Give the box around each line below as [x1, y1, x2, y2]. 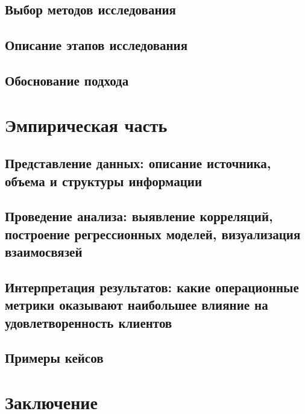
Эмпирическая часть [5, 112, 168, 137]
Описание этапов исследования [5, 36, 188, 54]
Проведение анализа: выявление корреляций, [5, 207, 273, 225]
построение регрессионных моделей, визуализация [5, 224, 301, 243]
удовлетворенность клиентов [5, 313, 172, 331]
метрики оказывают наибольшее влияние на [5, 295, 268, 314]
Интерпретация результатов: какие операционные [5, 277, 299, 296]
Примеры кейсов [5, 348, 104, 367]
